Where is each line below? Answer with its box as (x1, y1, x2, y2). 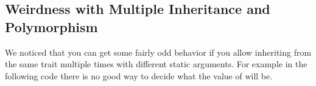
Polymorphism (5, 17, 98, 36)
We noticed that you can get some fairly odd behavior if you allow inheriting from (5, 45, 312, 58)
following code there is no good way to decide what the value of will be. (5, 69, 273, 82)
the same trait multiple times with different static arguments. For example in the (5, 58, 307, 70)
